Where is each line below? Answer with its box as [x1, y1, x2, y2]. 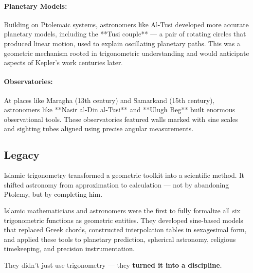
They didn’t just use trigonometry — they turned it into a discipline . [4, 259, 222, 270]
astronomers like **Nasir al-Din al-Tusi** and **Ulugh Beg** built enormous [4, 104, 235, 115]
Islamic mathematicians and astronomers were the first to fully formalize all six [4, 205, 240, 215]
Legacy [4, 147, 39, 162]
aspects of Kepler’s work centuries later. [4, 57, 123, 68]
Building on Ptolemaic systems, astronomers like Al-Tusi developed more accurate [4, 19, 249, 29]
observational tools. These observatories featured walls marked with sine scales [4, 114, 238, 124]
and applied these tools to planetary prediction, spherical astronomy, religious [4, 234, 236, 244]
